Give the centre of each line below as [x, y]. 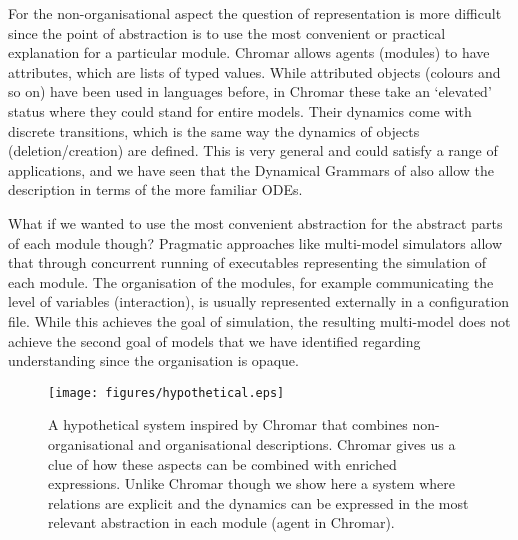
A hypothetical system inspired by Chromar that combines [228, 424]
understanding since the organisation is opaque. [153, 360]
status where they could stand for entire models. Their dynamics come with [240, 110]
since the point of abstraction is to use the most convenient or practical [227, 32]
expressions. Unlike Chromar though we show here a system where [251, 483]
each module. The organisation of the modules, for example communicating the [251, 281]
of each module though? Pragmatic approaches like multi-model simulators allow [255, 242]
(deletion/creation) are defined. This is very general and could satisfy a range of [253, 150]
